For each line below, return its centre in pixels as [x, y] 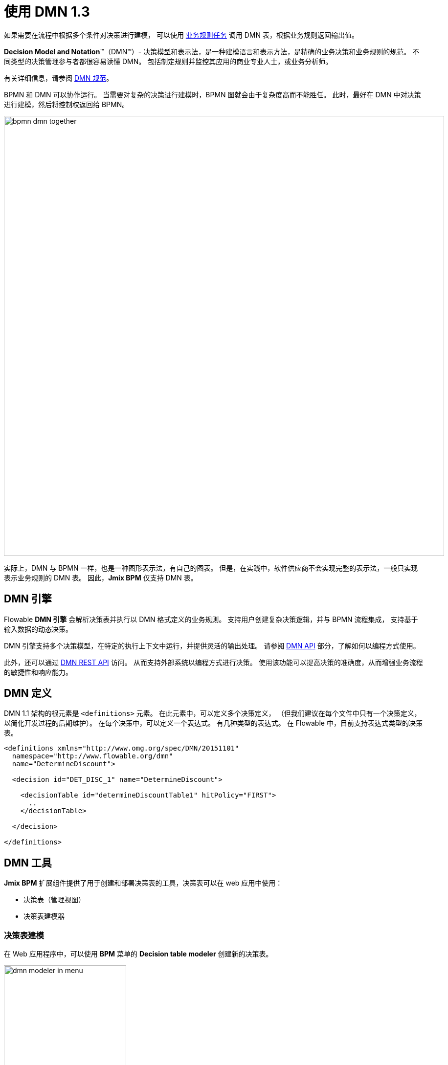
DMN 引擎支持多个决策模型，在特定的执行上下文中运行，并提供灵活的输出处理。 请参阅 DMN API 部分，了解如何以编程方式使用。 [212, 645]
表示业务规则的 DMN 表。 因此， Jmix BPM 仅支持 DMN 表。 [101, 577]
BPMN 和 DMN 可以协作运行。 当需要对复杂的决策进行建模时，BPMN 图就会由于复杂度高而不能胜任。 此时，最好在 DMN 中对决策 [213, 94]
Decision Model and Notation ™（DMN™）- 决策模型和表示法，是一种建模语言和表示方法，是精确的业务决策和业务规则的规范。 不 [212, 51]
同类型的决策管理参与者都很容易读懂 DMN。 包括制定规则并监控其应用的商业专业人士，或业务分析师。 [168, 61]
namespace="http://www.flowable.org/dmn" [92, 756]
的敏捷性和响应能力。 [38, 672]
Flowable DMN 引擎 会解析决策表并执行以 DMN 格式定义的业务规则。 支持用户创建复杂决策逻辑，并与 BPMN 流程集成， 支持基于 [211, 619]
